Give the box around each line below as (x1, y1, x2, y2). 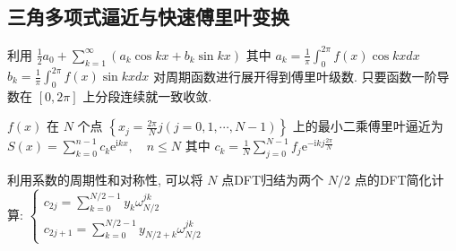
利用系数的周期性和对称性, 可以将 (7, 170, 203, 189)
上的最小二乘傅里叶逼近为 (292, 117, 443, 135)
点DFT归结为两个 (221, 170, 324, 189)
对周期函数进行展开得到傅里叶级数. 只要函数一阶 (152, 66, 437, 84)
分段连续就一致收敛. (95, 86, 212, 105)
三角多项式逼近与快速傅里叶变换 (7, 3, 289, 30)
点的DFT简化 (354, 170, 432, 189)
